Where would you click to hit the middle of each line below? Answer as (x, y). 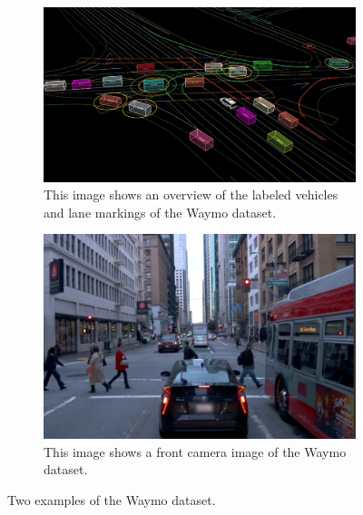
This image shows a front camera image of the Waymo (195, 451)
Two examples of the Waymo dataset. (112, 499)
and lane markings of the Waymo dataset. (160, 212)
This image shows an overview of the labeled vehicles (191, 194)
